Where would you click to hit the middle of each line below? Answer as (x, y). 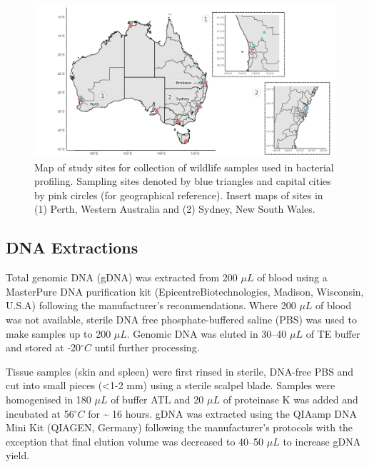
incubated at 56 (40, 413)
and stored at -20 (44, 347)
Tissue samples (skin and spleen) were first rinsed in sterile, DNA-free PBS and (180, 371)
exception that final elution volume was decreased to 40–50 (135, 441)
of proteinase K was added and (290, 399)
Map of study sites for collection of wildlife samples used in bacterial (184, 167)
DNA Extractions (72, 247)
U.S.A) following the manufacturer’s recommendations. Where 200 (151, 305)
